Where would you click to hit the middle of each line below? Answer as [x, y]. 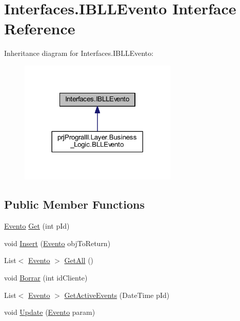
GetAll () [79, 260]
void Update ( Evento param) [50, 312]
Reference [40, 28]
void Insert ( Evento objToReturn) [57, 243]
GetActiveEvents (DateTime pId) [117, 295]
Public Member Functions [74, 204]
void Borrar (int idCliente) [46, 278]
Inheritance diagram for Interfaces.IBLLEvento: [79, 53]
